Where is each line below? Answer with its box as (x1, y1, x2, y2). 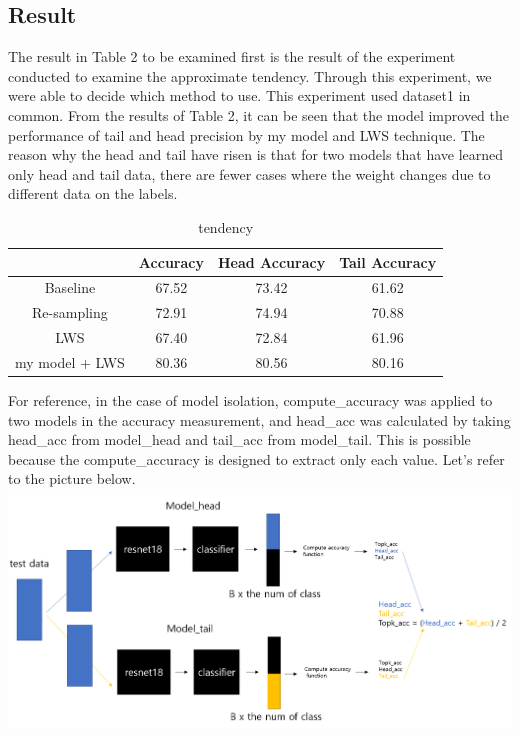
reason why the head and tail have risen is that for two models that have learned (8, 144, 504, 165)
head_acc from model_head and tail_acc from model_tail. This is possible (8, 429, 471, 450)
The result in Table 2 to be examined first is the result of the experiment (8, 46, 456, 67)
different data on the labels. (8, 183, 178, 204)
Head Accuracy (217, 251, 326, 272)
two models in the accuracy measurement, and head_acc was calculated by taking (8, 409, 511, 430)
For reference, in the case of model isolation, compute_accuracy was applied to (8, 390, 493, 411)
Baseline (44, 277, 96, 298)
